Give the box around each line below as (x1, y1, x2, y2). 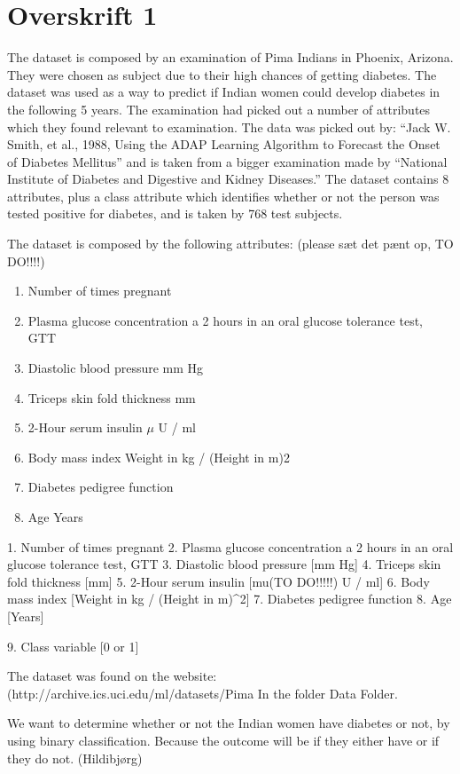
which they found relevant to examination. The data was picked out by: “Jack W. (7, 117, 451, 136)
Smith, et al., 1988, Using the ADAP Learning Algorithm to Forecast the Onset (7, 135, 441, 154)
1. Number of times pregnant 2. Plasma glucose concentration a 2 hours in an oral (7, 537, 454, 556)
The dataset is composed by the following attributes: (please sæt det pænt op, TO (7, 234, 454, 253)
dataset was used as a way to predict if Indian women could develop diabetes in (7, 83, 441, 101)
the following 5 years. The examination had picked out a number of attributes (7, 99, 431, 118)
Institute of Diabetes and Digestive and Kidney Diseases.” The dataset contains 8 (7, 170, 449, 188)
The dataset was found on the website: (7, 667, 217, 685)
